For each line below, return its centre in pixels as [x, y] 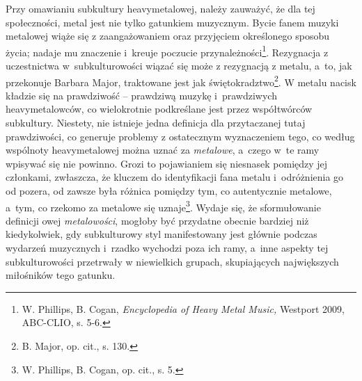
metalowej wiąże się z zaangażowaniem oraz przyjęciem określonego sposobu [168, 36]
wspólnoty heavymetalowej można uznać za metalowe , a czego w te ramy [163, 150]
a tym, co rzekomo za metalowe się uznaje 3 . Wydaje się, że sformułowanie [163, 206]
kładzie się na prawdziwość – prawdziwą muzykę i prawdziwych [141, 95]
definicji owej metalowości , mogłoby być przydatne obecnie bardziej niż [157, 220]
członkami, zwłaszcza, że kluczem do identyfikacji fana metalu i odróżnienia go [175, 177]
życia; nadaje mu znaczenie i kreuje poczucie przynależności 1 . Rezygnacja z [167, 51]
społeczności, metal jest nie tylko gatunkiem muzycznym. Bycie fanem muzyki [172, 22]
